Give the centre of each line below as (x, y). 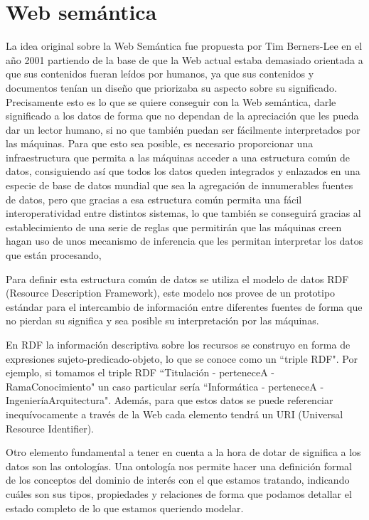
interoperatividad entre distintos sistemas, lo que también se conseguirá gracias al (183, 213)
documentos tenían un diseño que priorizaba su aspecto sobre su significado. (171, 87)
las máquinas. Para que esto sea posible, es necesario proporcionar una (160, 143)
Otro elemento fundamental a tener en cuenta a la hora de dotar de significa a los (183, 452)
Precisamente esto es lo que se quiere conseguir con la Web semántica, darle (171, 101)
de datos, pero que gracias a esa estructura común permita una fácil (154, 199)
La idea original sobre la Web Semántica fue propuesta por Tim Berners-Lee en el (184, 46)
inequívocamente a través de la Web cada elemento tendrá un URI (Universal (175, 414)
